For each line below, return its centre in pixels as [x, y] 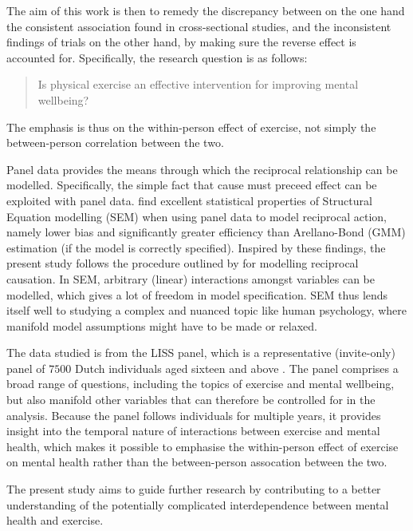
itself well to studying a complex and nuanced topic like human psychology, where [206, 310]
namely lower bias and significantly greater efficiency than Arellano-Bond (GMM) [206, 232]
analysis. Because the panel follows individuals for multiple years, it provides [194, 415]
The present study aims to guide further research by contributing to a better [194, 489]
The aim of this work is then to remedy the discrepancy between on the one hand [206, 10]
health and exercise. [55, 520]
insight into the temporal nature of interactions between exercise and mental [193, 431]
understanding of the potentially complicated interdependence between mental [198, 504]
